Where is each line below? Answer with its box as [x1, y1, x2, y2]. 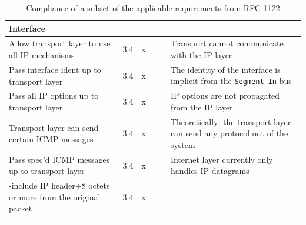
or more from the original [9, 190, 101, 203]
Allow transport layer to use [9, 37, 111, 49]
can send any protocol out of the [170, 127, 288, 139]
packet [9, 202, 32, 214]
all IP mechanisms [9, 49, 75, 61]
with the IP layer [170, 49, 232, 61]
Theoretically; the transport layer [170, 115, 291, 127]
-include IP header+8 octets [9, 179, 110, 192]
